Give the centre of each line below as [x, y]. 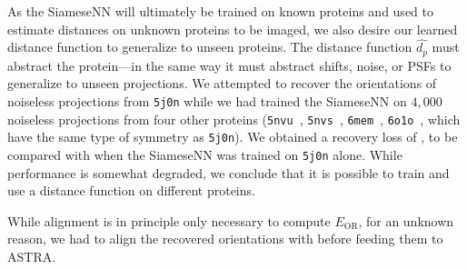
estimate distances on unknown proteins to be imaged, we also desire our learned [233, 29]
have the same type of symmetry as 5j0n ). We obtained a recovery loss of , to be [233, 137]
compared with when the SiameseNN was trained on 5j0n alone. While [205, 155]
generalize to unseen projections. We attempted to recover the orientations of [222, 83]
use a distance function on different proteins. [131, 190]
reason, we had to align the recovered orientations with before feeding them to [225, 239]
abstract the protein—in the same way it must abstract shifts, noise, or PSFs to [229, 65]
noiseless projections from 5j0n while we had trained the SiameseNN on [207, 101]
